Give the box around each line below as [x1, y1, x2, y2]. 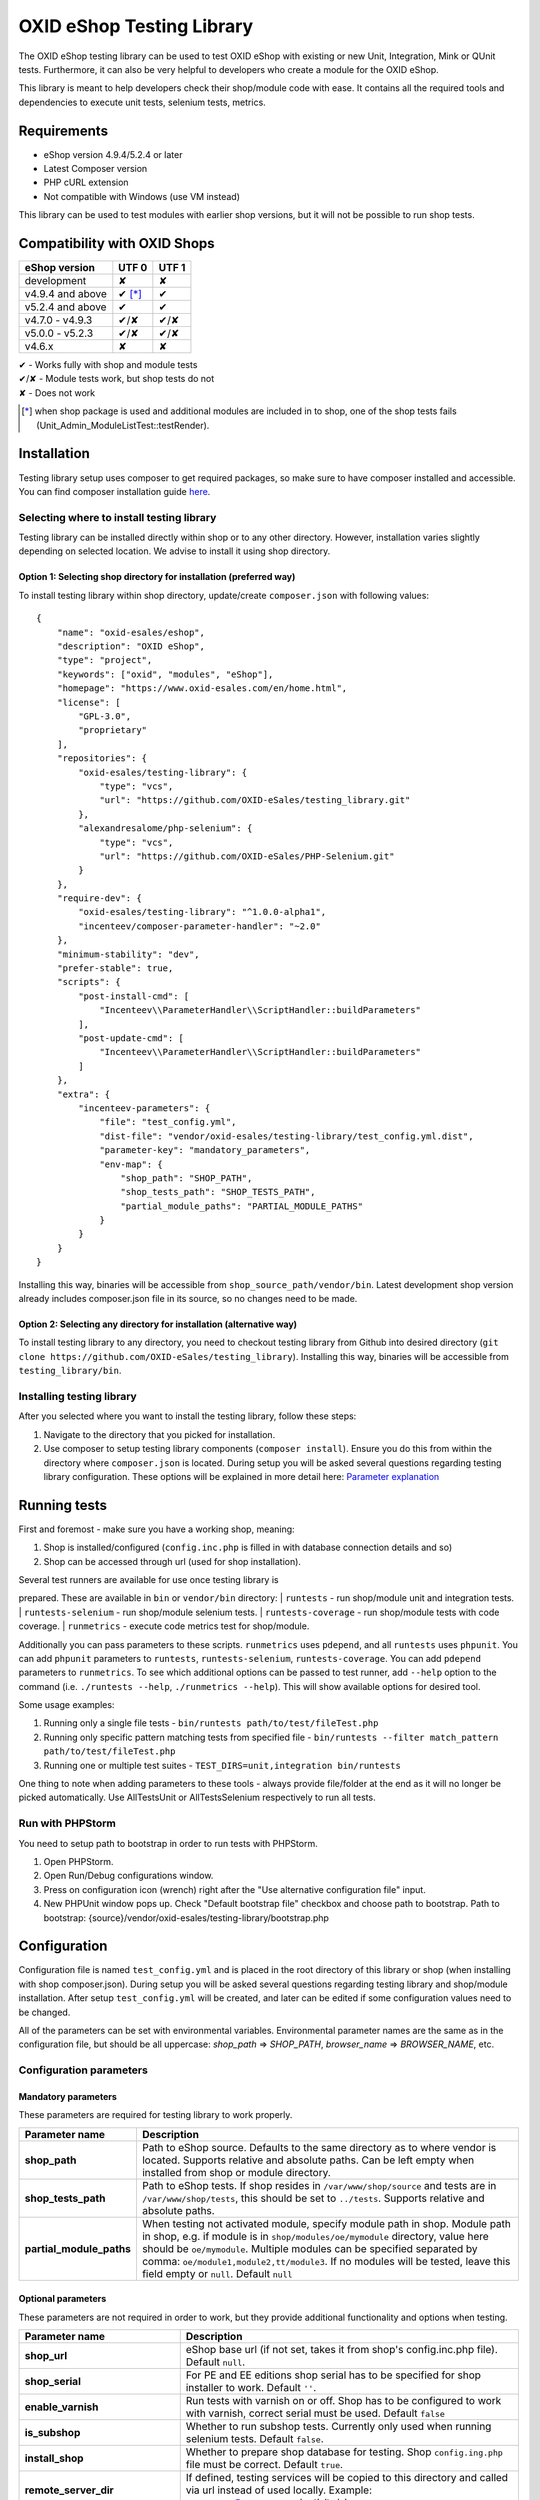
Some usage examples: [18, 1699, 115, 1711]
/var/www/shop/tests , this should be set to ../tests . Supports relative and [141, 2191, 485, 2205]
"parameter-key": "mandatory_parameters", [99, 1145, 311, 1156]
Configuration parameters [18, 2063, 149, 2077]
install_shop [24, 2451, 84, 2465]
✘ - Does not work [18, 386, 95, 399]
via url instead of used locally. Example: [185, 2483, 373, 2497]
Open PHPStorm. [43, 1855, 114, 1867]
